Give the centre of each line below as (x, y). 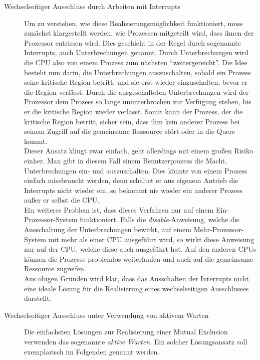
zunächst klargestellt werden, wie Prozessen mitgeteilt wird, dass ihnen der (139, 33)
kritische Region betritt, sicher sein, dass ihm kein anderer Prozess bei (132, 121)
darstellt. (38, 298)
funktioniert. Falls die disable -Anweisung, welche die (160, 219)
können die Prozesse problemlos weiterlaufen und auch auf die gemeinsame (139, 258)
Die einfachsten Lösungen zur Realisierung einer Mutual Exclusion (126, 332)
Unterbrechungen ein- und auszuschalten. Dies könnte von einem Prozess (136, 170)
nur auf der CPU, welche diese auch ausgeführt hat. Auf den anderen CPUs (140, 249)
